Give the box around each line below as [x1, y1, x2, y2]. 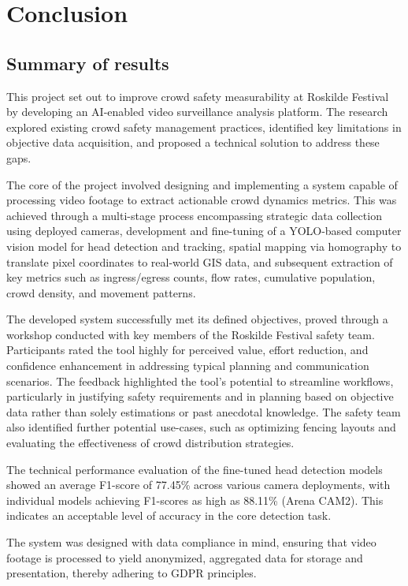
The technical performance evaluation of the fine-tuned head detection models [6, 461, 383, 477]
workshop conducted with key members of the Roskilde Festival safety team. [6, 326, 375, 342]
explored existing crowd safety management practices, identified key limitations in [6, 118, 402, 135]
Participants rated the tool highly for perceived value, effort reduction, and [6, 342, 369, 358]
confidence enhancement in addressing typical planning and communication [6, 357, 369, 374]
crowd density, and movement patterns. [6, 284, 196, 300]
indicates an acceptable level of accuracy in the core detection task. [6, 507, 332, 524]
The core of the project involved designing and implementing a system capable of [6, 176, 398, 192]
